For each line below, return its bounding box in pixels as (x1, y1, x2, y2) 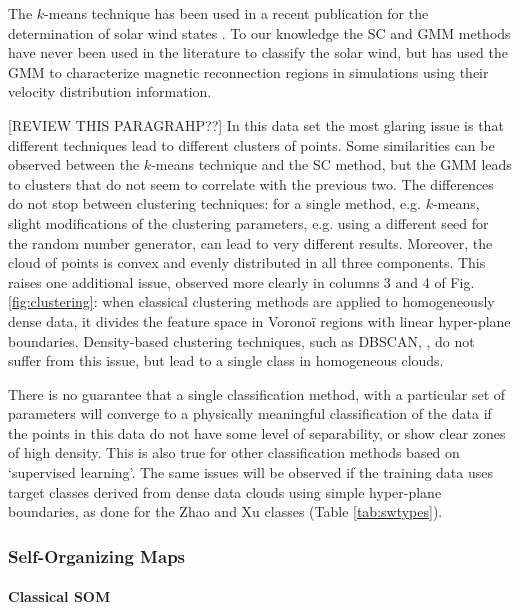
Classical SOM (8, 586, 111, 607)
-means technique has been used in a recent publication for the (44, 3, 429, 23)
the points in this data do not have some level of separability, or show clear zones (8, 422, 506, 443)
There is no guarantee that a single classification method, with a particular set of (8, 383, 506, 404)
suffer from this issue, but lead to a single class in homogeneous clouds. (8, 350, 444, 371)
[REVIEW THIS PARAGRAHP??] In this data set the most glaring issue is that (8, 114, 504, 135)
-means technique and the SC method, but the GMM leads (151, 154, 512, 175)
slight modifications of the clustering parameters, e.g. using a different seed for (8, 212, 489, 233)
